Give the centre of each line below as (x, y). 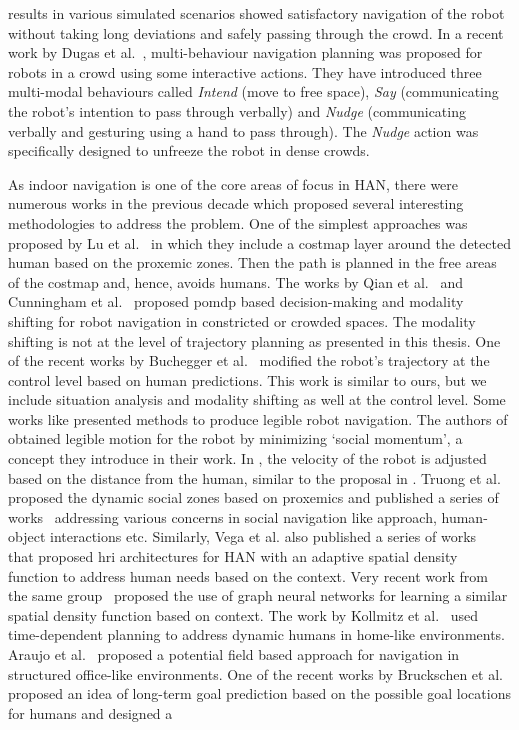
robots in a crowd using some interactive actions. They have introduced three (245, 71)
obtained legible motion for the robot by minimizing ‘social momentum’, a (235, 438)
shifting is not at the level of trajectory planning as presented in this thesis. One (254, 340)
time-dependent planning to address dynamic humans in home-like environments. (257, 634)
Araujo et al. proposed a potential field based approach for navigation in (234, 654)
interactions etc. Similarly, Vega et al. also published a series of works (263, 536)
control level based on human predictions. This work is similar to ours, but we (247, 379)
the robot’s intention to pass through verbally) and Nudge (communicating (237, 110)
